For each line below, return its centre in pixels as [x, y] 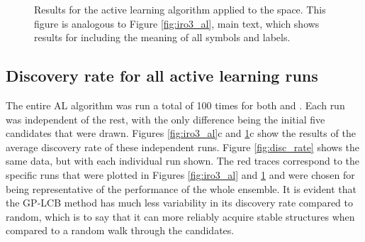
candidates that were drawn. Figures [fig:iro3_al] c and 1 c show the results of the [181, 133]
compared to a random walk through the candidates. [120, 230]
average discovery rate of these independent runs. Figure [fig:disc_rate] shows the [183, 147]
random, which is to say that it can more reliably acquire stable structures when [180, 216]
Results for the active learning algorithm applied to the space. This [180, 9]
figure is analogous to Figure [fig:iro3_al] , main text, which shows [177, 23]
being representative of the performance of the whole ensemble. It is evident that [181, 188]
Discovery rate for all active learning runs [162, 76]
